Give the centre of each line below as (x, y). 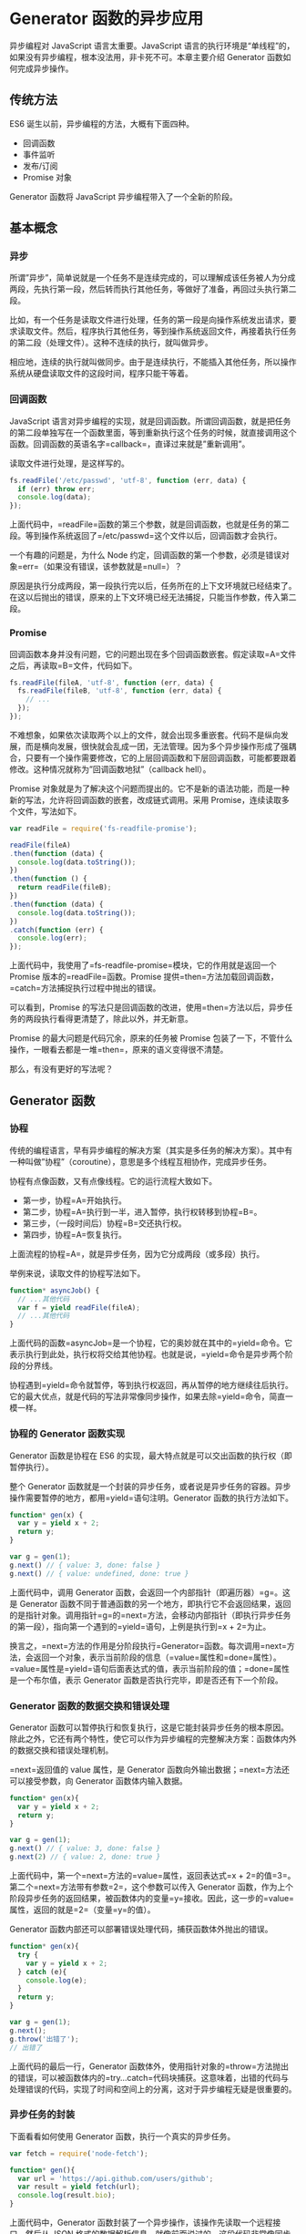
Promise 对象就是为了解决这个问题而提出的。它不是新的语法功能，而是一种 (149, 788)
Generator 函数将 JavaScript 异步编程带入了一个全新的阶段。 (124, 196)
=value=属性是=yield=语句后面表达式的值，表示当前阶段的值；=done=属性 (149, 1668)
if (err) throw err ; (56, 489)
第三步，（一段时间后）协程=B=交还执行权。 (104, 1223)
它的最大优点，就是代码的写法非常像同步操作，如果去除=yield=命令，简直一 (151, 1396)
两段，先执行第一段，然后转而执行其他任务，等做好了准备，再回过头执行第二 (153, 289)
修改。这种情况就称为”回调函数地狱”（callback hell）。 (110, 769)
